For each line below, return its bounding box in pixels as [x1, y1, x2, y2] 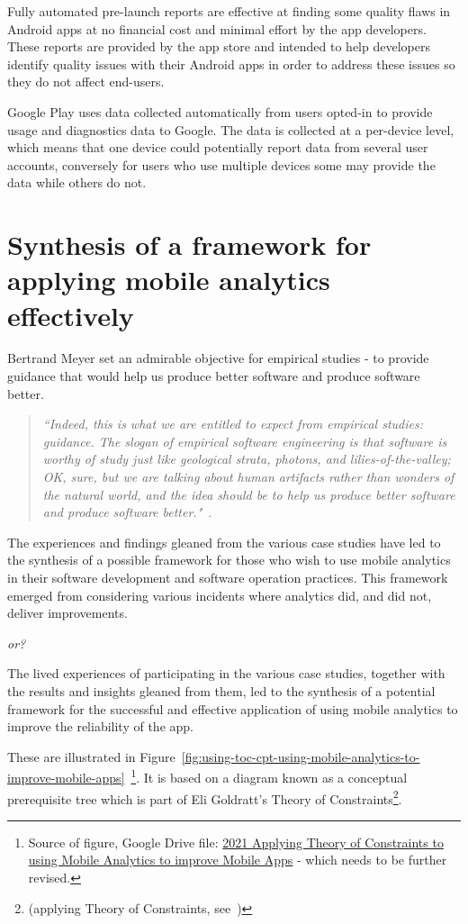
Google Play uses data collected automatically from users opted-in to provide [7, 102, 433, 121]
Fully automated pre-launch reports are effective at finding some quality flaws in [7, 2, 451, 20]
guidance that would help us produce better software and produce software [7, 367, 420, 385]
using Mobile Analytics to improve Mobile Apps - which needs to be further [28, 850, 447, 869]
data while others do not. [7, 173, 147, 192]
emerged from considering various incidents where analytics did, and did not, [7, 585, 432, 604]
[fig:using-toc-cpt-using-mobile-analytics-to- [181, 747, 420, 765]
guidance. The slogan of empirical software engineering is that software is [42, 431, 447, 450]
